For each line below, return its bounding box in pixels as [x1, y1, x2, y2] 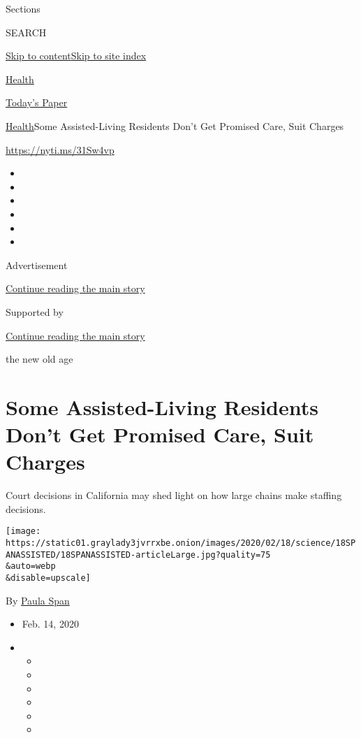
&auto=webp [6, 561, 56, 572]
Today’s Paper [6, 95, 68, 110]
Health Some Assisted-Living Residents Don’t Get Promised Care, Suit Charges [6, 118, 344, 133]
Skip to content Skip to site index [6, 48, 147, 63]
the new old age [6, 352, 73, 366]
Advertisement [6, 257, 68, 272]
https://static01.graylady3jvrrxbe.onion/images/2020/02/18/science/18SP [6, 538, 356, 549]
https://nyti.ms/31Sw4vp [6, 142, 115, 157]
